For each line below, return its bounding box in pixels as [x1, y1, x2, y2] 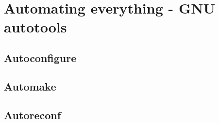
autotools [4, 17, 67, 37]
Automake [4, 78, 56, 93]
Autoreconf [4, 107, 61, 122]
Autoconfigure [4, 50, 77, 65]
